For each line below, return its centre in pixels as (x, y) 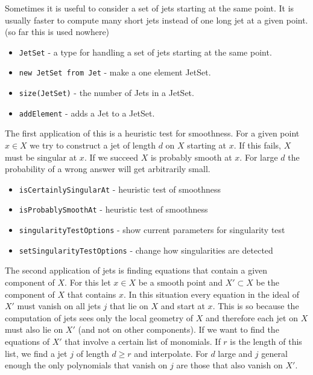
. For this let (88, 282)
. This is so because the (256, 306)
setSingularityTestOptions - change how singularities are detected (146, 250)
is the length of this (266, 341)
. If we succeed (111, 157)
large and (235, 353)
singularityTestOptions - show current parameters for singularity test (152, 230)
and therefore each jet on (252, 317)
